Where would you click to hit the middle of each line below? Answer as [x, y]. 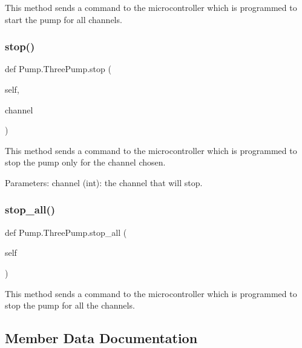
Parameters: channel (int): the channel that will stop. [104, 182]
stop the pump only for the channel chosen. [85, 162]
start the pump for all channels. [64, 19]
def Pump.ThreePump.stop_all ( [66, 232]
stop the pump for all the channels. [70, 305]
